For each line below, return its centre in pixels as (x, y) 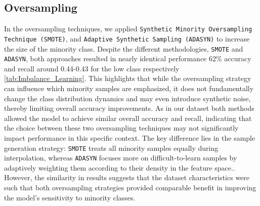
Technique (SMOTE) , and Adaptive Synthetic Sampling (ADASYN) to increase (127, 38)
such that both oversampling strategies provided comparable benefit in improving (130, 188)
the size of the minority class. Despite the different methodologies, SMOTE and (124, 48)
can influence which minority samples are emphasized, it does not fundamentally (129, 88)
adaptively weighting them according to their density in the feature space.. (120, 167)
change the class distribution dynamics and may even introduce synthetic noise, (127, 98)
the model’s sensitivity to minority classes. (70, 197)
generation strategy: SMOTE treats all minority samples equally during (111, 148)
